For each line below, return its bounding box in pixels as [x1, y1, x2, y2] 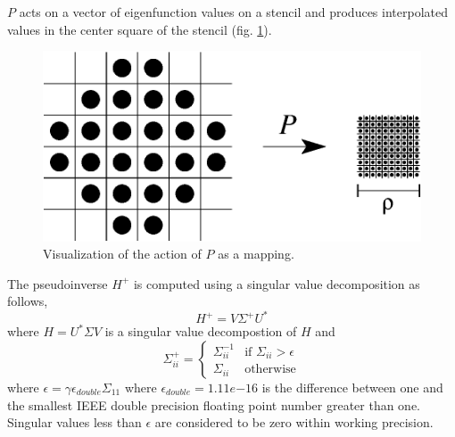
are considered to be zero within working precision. [154, 413, 434, 432]
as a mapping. [218, 244, 294, 263]
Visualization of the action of [43, 244, 202, 263]
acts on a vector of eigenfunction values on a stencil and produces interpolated [19, 3, 448, 21]
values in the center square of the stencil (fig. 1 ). [7, 20, 272, 38]
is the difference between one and [261, 377, 443, 396]
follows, [7, 292, 48, 310]
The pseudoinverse [7, 274, 108, 293]
